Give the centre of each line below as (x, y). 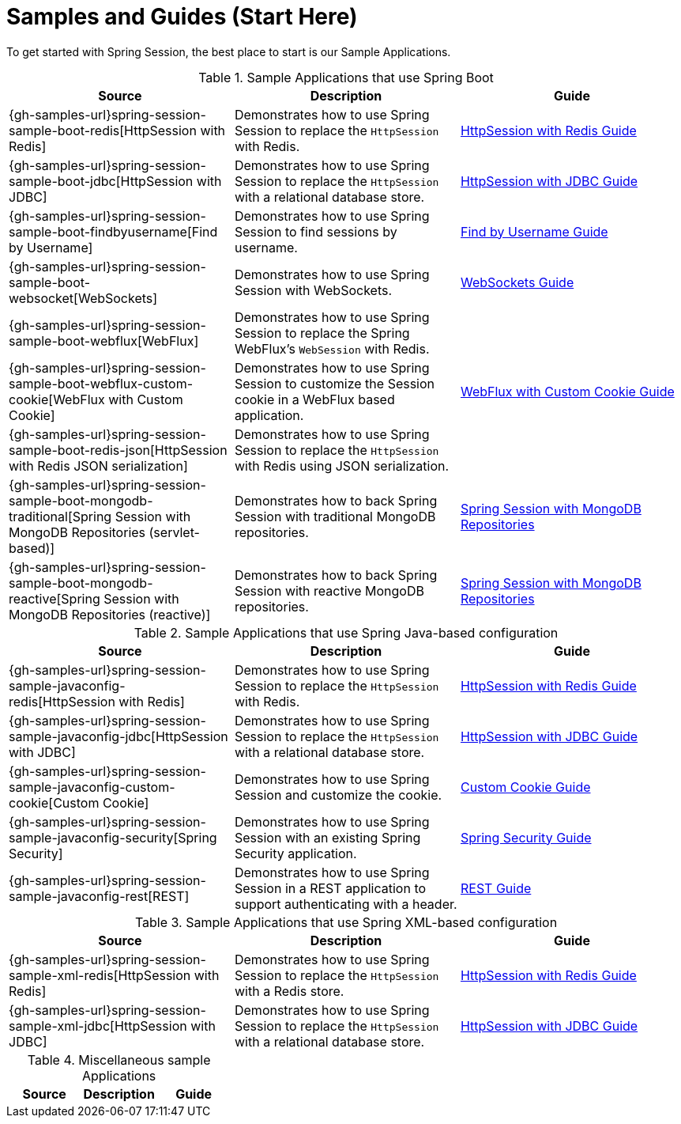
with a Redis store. (289, 991)
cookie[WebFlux (57, 399)
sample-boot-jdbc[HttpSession (101, 181)
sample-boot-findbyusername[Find (113, 231)
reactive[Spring (55, 598)
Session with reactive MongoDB (329, 590)
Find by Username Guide (534, 231)
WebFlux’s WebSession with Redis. (332, 348)
